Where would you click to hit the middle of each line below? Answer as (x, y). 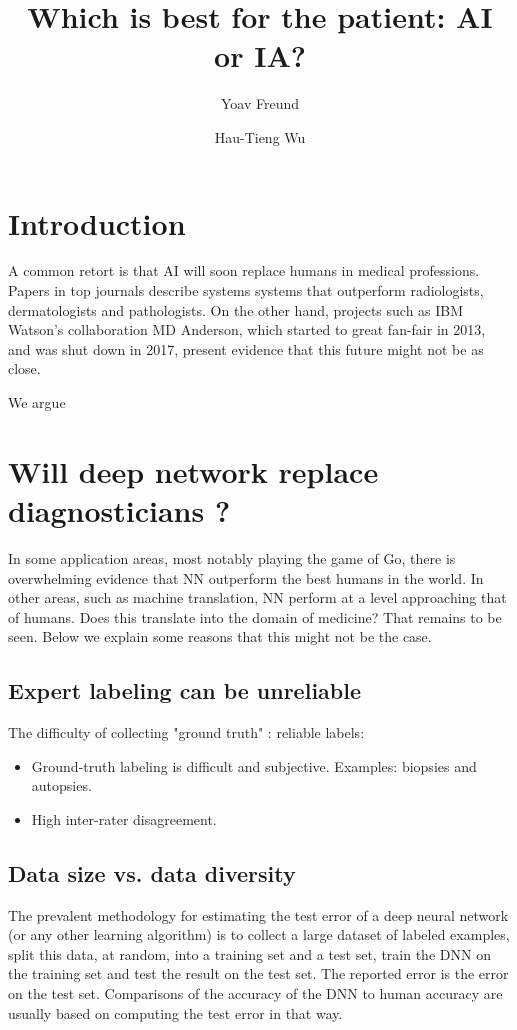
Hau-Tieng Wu (260, 136)
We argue (37, 402)
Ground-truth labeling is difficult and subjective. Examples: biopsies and (254, 765)
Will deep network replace (193, 470)
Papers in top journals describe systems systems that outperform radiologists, (246, 290)
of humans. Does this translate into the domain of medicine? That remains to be (255, 616)
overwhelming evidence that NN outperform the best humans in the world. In (246, 577)
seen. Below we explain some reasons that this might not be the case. (220, 636)
